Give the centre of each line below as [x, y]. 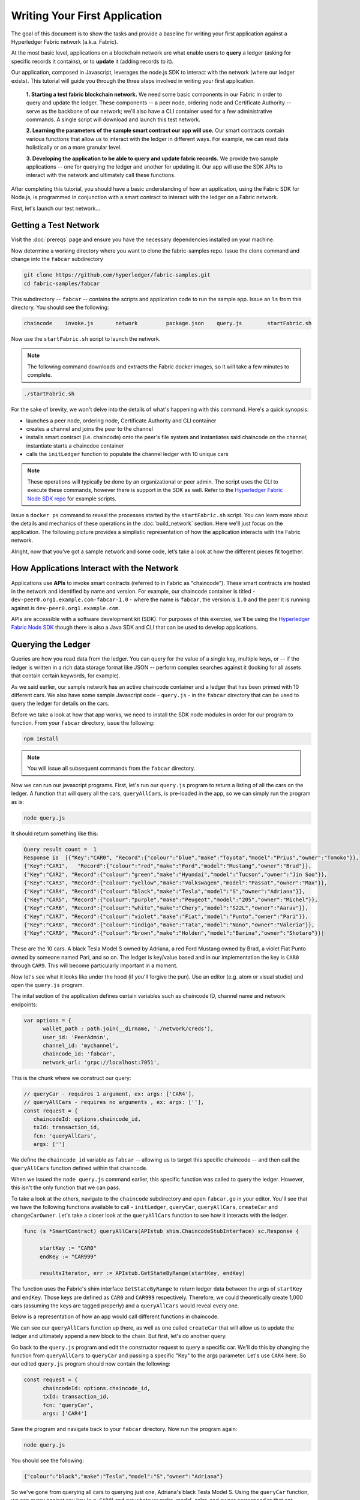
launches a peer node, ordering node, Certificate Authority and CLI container [121, 421]
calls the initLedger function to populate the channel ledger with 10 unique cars [127, 454]
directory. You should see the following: [60, 307]
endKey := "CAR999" [68, 1256]
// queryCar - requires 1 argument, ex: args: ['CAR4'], [109, 1094]
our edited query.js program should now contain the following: [91, 1364]
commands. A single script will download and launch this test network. [113, 119]
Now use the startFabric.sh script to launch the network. [86, 338]
